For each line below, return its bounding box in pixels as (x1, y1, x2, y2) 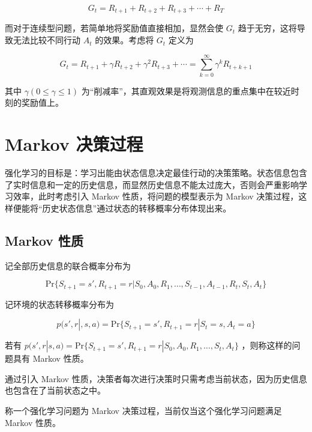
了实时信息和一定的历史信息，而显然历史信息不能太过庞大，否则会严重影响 (5, 178, 299, 190)
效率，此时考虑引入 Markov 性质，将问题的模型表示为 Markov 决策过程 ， (13, 190, 299, 202)
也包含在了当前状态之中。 (5, 384, 106, 397)
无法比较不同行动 (13, 34, 80, 46)
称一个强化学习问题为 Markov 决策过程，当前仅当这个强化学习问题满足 (5, 404, 282, 417)
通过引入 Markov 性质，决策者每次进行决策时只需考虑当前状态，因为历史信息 (5, 372, 307, 385)
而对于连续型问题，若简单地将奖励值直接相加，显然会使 (5, 22, 223, 34)
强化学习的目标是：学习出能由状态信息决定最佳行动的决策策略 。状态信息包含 (5, 166, 307, 179)
